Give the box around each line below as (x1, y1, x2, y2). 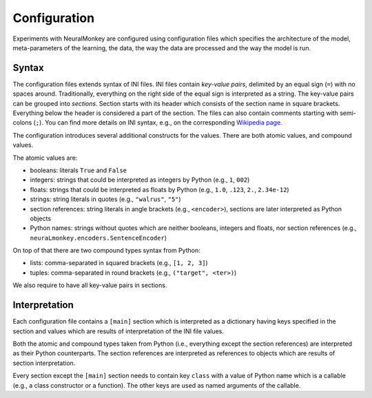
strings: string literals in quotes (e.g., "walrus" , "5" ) (30, 195, 182, 203)
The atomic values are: (12, 154, 78, 162)
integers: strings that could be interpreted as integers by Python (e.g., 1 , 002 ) (30, 176, 250, 184)
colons (12, 118, 32, 127)
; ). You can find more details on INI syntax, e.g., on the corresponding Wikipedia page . (35, 118, 282, 127)
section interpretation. (12, 359, 76, 367)
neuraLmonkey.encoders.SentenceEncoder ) (30, 233, 167, 242)
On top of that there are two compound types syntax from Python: (12, 247, 200, 255)
